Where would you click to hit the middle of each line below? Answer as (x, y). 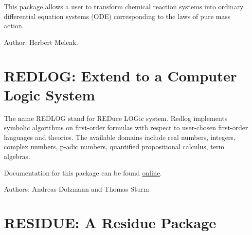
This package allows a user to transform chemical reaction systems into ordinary (124, 6)
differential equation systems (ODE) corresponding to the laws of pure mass (117, 16)
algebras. (17, 156)
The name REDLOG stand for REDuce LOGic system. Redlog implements (116, 118)
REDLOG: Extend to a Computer (120, 75)
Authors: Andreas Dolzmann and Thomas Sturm (77, 189)
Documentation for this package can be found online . (83, 172)
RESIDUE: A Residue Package (110, 223)
